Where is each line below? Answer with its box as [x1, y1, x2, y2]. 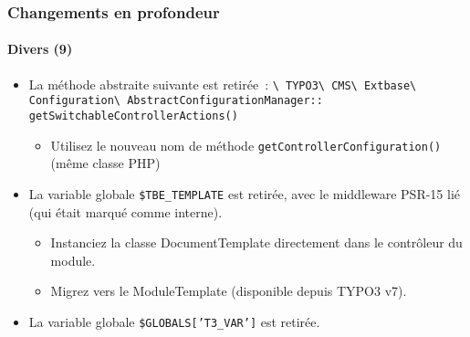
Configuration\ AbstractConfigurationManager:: [28, 94, 323, 108]
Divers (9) [7, 39, 73, 58]
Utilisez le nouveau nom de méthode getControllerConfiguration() [50, 135, 442, 154]
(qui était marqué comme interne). [28, 202, 223, 221]
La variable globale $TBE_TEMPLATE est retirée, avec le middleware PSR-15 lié [28, 184, 461, 203]
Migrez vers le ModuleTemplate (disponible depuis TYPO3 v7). [50, 281, 407, 300]
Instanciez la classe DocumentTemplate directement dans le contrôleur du [50, 233, 463, 252]
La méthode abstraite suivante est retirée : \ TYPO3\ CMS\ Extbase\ [28, 74, 417, 93]
